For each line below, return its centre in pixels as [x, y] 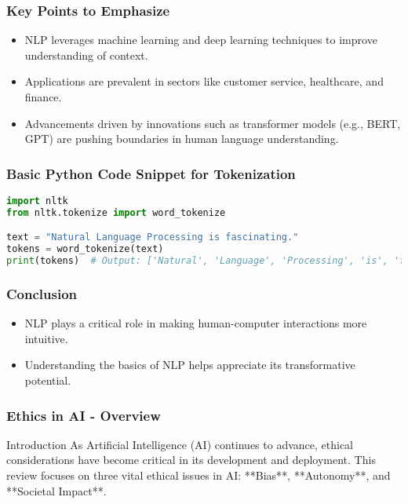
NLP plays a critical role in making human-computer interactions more [196, 323]
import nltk [37, 201]
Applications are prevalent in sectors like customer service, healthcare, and [204, 81]
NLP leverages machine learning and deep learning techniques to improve [201, 40]
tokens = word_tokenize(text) [85, 249]
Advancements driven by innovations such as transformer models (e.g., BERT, [213, 123]
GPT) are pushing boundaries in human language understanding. [182, 139]
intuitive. [46, 338]
